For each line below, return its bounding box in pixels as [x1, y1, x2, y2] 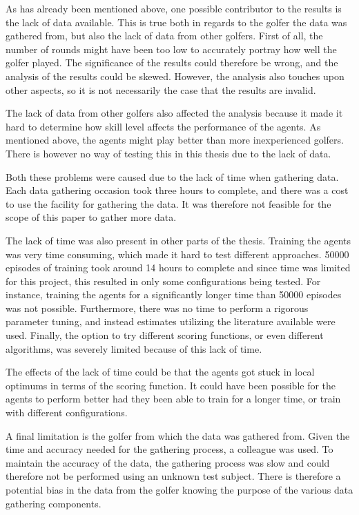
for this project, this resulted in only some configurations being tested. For [6, 273, 321, 288]
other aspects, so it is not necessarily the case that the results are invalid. [6, 82, 316, 97]
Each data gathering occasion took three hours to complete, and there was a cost [6, 183, 349, 197]
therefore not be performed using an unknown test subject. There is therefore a [6, 469, 341, 483]
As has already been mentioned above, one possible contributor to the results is [6, 1, 342, 15]
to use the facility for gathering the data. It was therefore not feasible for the [6, 196, 331, 211]
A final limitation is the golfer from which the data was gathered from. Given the [6, 428, 350, 443]
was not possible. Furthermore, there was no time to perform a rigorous [6, 300, 309, 315]
